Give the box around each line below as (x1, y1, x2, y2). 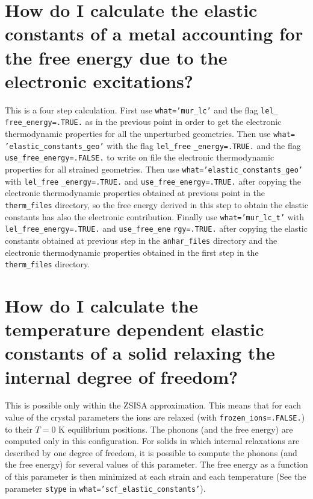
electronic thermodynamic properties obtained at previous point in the (5, 186, 265, 199)
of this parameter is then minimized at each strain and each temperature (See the (5, 470, 306, 483)
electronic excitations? (5, 68, 194, 93)
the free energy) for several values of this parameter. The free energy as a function (5, 458, 308, 471)
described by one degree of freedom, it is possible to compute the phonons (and (5, 446, 297, 459)
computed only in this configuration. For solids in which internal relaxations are (5, 434, 300, 447)
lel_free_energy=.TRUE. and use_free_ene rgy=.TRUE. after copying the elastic (5, 222, 308, 235)
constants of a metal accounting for (5, 21, 303, 46)
